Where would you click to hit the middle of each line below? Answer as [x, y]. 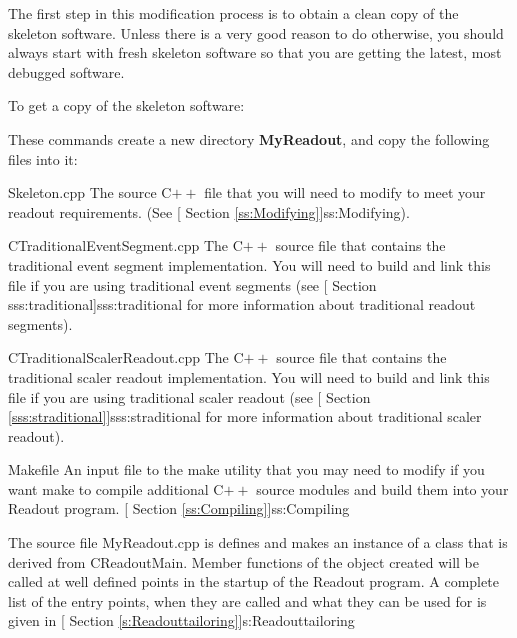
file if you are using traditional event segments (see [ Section [192, 284]
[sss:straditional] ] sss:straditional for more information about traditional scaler [245, 416]
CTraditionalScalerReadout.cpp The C [126, 357]
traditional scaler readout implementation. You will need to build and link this [249, 376]
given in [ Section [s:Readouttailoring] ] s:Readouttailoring [181, 620]
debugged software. [66, 71]
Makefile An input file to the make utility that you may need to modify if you [246, 469]
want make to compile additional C [116, 488]
